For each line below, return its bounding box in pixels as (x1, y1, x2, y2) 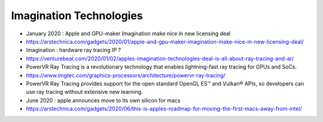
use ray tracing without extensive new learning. (26, 89, 143, 96)
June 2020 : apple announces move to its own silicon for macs (26, 96, 181, 104)
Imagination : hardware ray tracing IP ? (26, 47, 121, 54)
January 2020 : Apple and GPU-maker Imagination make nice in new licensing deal (26, 30, 231, 37)
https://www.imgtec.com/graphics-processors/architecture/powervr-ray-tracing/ (26, 72, 226, 79)
